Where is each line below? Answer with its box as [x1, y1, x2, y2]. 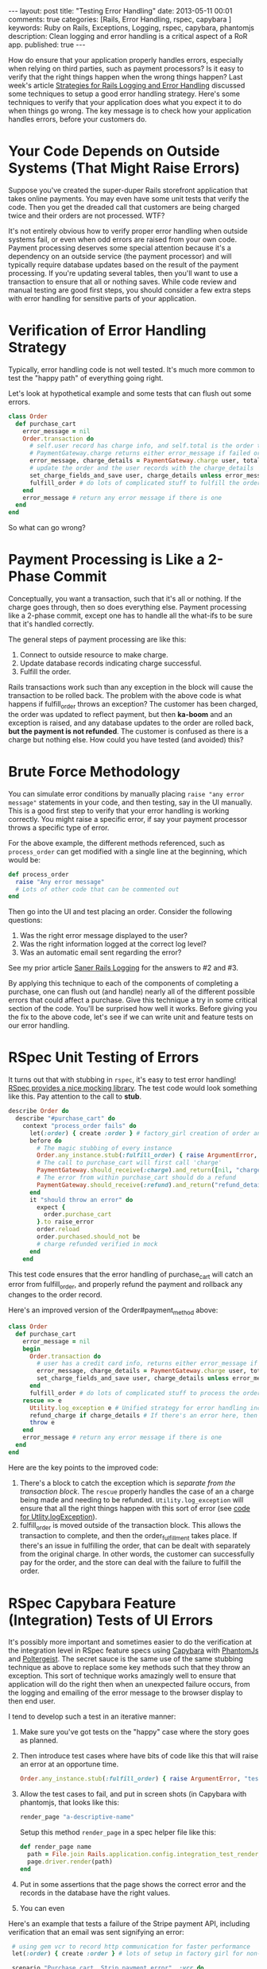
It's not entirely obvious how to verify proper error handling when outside [8, 226, 248, 235]
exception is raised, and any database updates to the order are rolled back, [8, 718, 254, 727]
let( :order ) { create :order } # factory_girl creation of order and [29, 1129, 265, 1138]
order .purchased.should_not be [37, 1233, 141, 1241]
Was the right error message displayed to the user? [19, 931, 188, 940]
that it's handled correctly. [8, 619, 95, 629]
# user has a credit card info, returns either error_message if [37, 1359, 258, 1368]
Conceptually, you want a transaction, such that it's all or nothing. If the [8, 594, 242, 603]
